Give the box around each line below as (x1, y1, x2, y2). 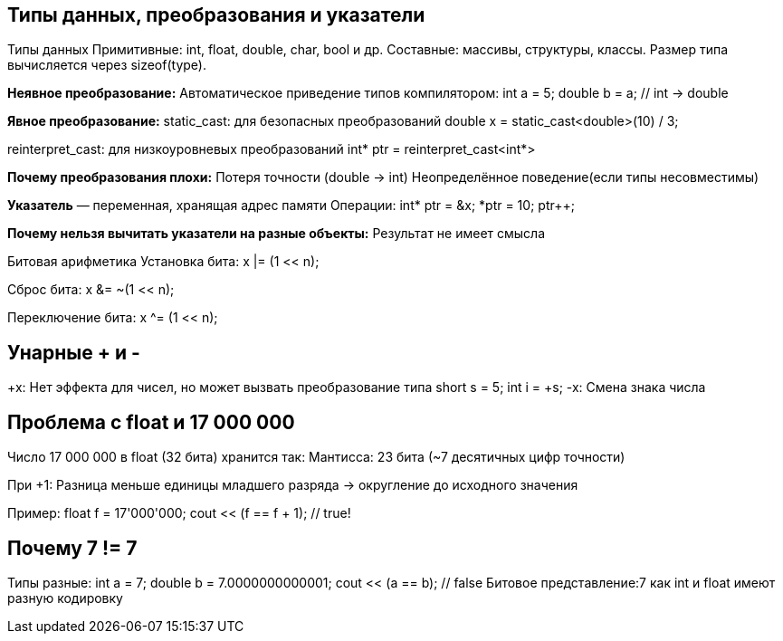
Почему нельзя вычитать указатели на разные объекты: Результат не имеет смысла (7, 225, 546, 242)
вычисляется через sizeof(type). (7, 57, 206, 73)
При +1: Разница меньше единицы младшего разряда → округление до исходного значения (7, 477, 578, 493)
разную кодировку (7, 589, 123, 606)
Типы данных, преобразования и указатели (7, 4, 425, 26)
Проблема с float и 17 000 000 (7, 410, 295, 434)
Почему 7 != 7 (7, 536, 138, 560)
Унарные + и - (7, 340, 140, 364)
